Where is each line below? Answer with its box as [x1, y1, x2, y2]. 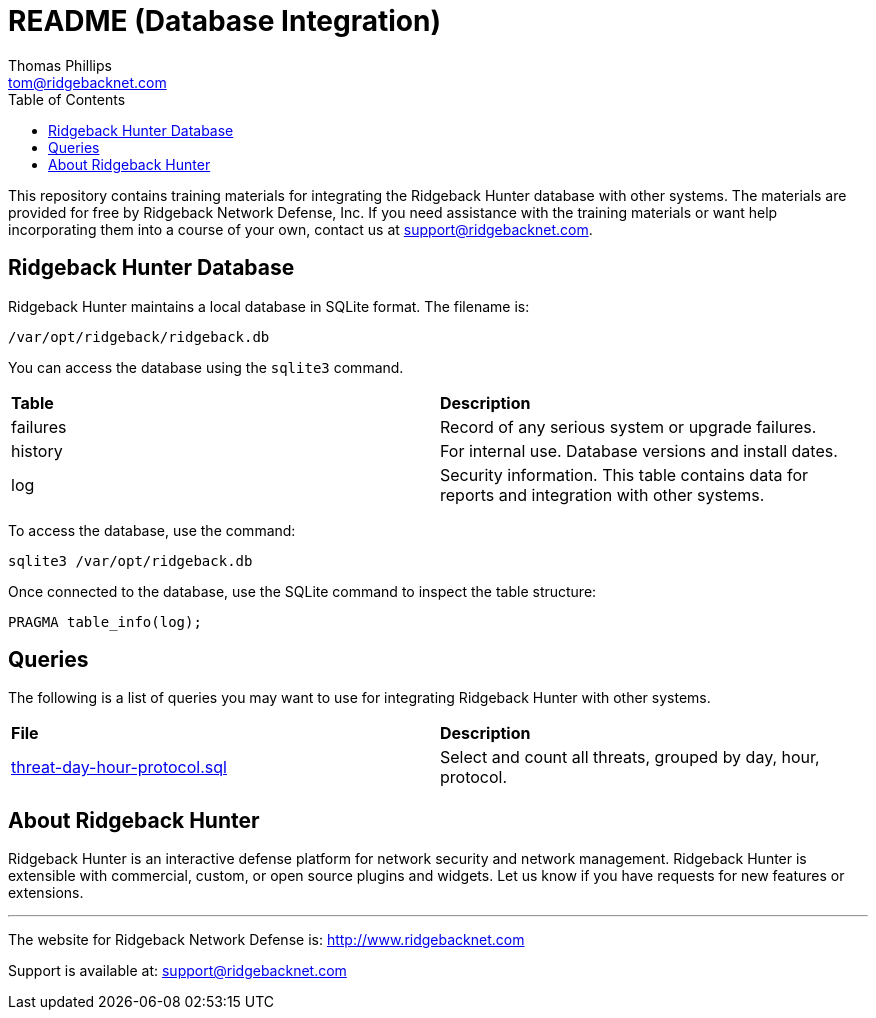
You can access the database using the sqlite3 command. [8, 358, 404, 376]
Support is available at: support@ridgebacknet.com [8, 962, 347, 980]
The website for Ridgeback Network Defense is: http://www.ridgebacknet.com [8, 931, 525, 949]
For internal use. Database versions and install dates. [440, 440, 838, 461]
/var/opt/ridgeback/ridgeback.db [8, 328, 270, 345]
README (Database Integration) [8, 4, 442, 38]
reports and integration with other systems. [440, 484, 765, 505]
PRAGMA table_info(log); [8, 613, 202, 630]
